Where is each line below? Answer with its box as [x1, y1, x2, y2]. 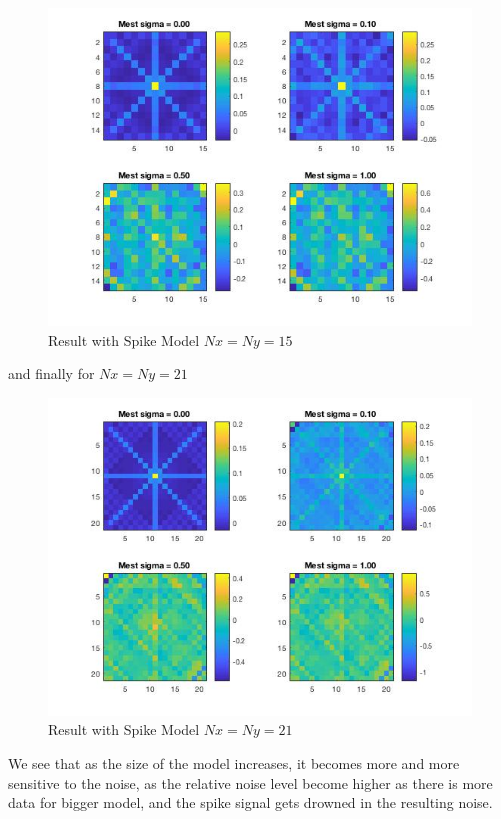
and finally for [8, 363, 95, 384]
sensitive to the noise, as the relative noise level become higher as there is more [8, 772, 493, 793]
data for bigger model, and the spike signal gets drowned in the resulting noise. [8, 792, 493, 813]
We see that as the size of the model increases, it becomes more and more [8, 752, 460, 773]
